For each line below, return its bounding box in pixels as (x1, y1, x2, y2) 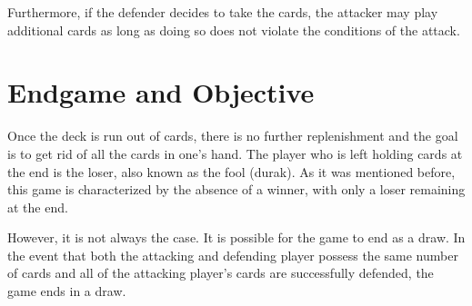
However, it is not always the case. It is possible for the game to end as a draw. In (7, 228, 466, 247)
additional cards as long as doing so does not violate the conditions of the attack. (7, 20, 460, 39)
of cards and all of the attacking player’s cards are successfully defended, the (7, 263, 434, 282)
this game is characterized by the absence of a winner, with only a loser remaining (7, 180, 466, 199)
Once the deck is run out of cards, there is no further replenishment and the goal (7, 126, 458, 145)
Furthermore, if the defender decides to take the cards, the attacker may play (7, 3, 438, 21)
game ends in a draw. (7, 281, 126, 301)
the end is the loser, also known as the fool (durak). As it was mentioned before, (7, 162, 456, 181)
